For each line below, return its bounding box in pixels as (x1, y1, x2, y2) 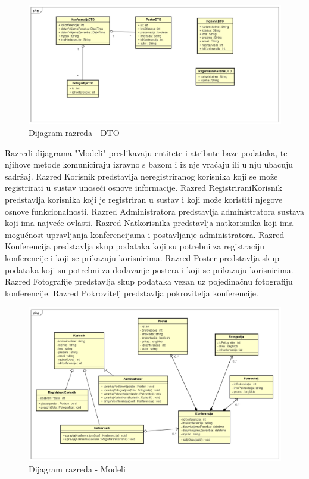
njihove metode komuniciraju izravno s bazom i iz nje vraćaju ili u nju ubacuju (5, 158, 294, 171)
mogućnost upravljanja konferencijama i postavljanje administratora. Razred (5, 228, 285, 240)
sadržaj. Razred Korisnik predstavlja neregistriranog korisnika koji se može (5, 169, 278, 182)
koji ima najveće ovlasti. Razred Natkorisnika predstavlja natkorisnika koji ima (5, 217, 294, 229)
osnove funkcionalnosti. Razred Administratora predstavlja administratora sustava (5, 205, 305, 217)
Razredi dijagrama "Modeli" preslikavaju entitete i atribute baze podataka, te (5, 146, 288, 159)
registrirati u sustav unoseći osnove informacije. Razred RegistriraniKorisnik (5, 181, 282, 194)
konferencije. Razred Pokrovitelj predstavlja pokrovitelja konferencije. (5, 286, 258, 299)
